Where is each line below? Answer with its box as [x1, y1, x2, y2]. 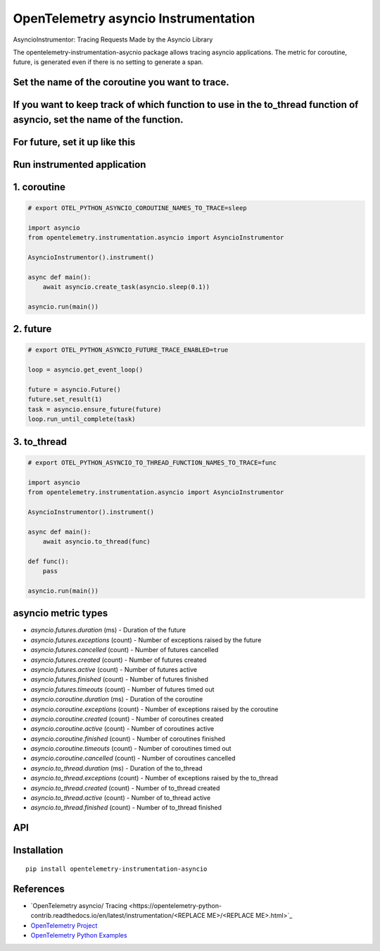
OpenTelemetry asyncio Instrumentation [13, 11, 255, 26]
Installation [13, 845, 63, 857]
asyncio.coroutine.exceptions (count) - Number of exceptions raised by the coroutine [30, 705, 279, 713]
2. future [13, 323, 52, 335]
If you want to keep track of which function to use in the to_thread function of [13, 99, 359, 111]
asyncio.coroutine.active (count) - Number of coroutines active [30, 725, 215, 733]
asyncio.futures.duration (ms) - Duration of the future [30, 626, 186, 634]
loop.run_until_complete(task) [27, 415, 137, 423]
